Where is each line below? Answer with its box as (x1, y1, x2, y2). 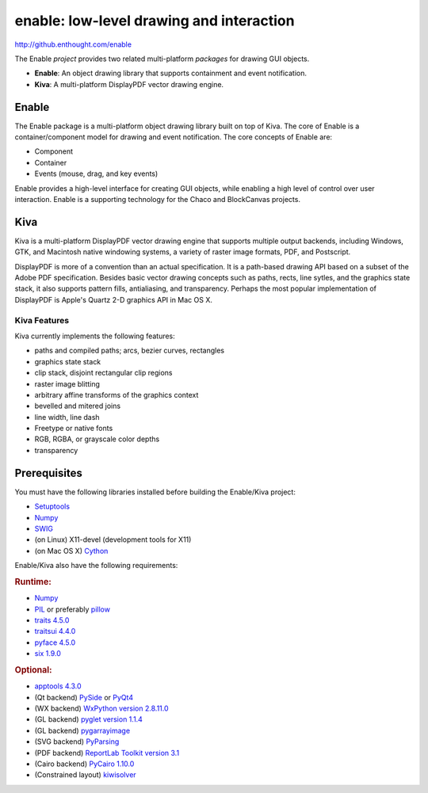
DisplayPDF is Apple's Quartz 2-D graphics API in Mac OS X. (14, 295, 213, 304)
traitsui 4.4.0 (34, 627, 76, 636)
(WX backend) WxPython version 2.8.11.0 (34, 703, 170, 713)
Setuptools (34, 501, 71, 511)
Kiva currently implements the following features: (14, 331, 176, 341)
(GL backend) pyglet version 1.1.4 (34, 715, 143, 724)
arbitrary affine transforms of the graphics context (34, 390, 199, 399)
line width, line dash (34, 412, 100, 421)
